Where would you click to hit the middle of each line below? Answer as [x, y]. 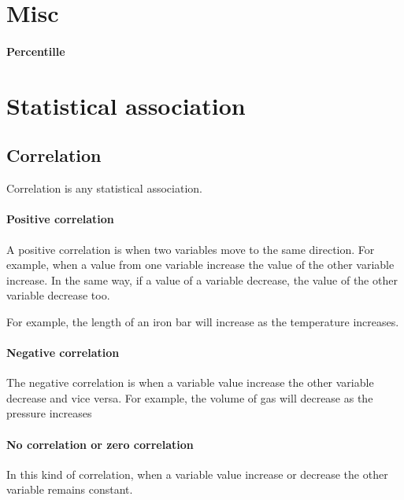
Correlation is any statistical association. [104, 188]
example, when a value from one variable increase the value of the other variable [200, 265]
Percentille [36, 51]
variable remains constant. [70, 489]
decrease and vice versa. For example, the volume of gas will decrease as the [190, 397]
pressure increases [49, 413]
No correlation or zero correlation [100, 444]
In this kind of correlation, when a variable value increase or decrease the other [197, 474]
